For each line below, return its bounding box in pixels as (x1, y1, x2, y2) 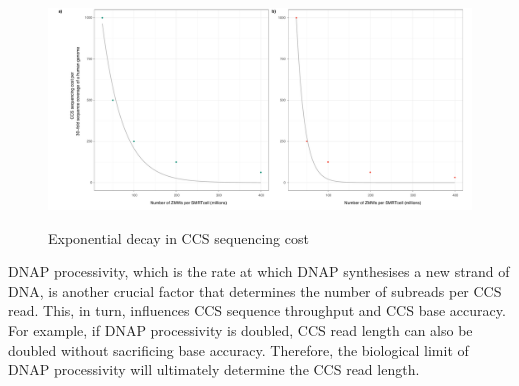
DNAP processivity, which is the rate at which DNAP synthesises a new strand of (8, 261, 510, 282)
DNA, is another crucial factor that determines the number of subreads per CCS (8, 280, 502, 301)
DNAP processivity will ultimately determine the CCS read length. (8, 359, 420, 380)
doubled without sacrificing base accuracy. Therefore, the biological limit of (8, 339, 469, 360)
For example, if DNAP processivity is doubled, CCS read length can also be (8, 320, 473, 341)
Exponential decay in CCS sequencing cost (48, 227, 309, 248)
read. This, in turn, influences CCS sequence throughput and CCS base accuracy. (8, 300, 506, 321)
